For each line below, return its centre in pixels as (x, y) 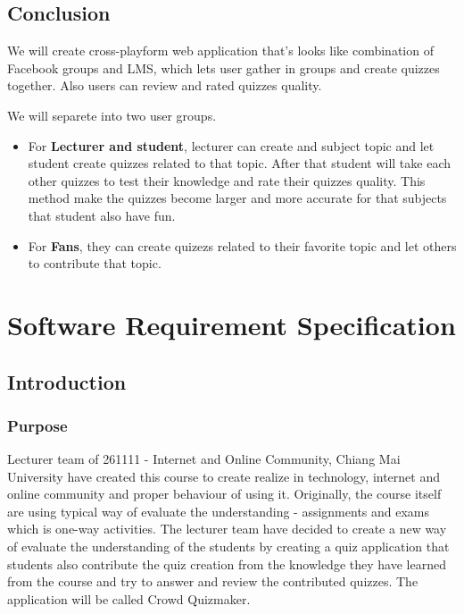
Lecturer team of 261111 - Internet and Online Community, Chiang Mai (204, 459)
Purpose (37, 425)
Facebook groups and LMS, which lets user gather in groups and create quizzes (224, 67)
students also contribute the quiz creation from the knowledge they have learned (227, 564)
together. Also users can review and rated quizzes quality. (165, 85)
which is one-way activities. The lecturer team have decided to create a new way (227, 529)
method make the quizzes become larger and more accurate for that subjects (237, 198)
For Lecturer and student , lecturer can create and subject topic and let (231, 145)
